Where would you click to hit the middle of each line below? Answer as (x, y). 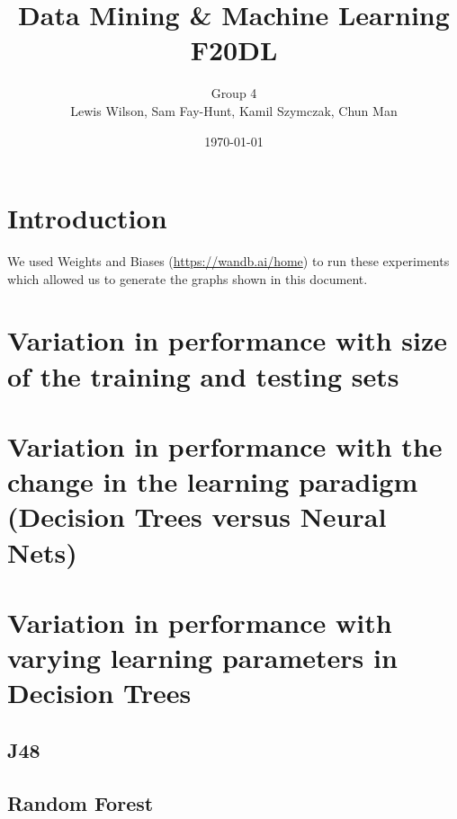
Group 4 (234, 93)
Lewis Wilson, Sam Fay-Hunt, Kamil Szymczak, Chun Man (234, 110)
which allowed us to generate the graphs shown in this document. (188, 278)
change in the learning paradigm (213, 481)
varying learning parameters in (202, 658)
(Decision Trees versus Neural (197, 516)
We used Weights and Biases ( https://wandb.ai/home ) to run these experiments (228, 261)
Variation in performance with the (225, 445)
